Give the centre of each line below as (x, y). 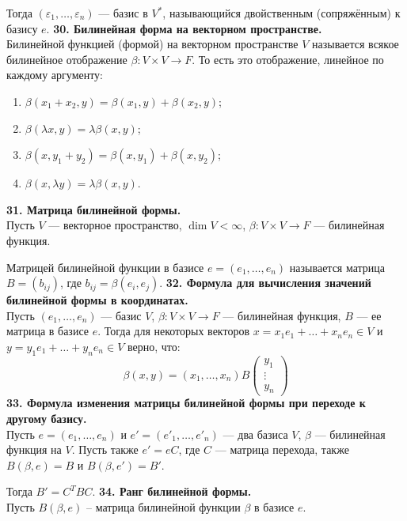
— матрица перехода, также (282, 449)
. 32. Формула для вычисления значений (265, 283)
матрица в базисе (48, 331)
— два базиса (255, 434)
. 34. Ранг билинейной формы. (172, 491)
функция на (34, 449)
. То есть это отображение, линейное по (288, 59)
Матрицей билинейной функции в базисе (105, 267)
